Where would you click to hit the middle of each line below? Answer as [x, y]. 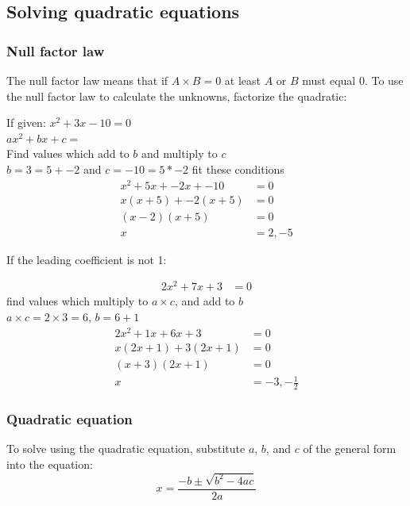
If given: [26, 123]
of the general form [350, 448]
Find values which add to [68, 153]
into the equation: [50, 464]
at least [242, 80]
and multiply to [180, 153]
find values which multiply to [77, 301]
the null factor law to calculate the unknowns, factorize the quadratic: [177, 96]
